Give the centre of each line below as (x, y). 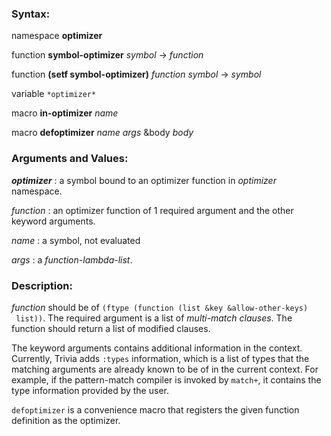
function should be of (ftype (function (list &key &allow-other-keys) (160, 307)
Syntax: (31, 14)
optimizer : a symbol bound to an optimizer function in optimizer (144, 180)
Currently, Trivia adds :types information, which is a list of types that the (160, 358)
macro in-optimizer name (65, 113)
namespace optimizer (57, 36)
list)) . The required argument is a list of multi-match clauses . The (154, 318)
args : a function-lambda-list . (72, 259)
